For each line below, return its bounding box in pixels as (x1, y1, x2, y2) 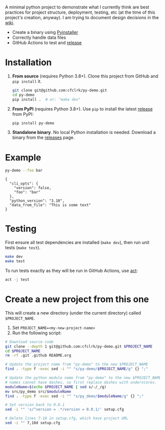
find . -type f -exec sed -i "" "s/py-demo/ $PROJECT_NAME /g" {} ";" (5, 367, 148, 372)
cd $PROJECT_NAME (5, 349, 41, 353)
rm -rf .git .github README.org (5, 353, 71, 358)
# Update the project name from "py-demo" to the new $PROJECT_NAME (5, 362, 148, 367)
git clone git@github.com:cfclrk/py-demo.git (12, 88, 107, 93)
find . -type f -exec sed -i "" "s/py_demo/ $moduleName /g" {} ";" (5, 394, 144, 399)
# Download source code (5, 339, 54, 344)
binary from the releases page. (12, 134, 75, 140)
